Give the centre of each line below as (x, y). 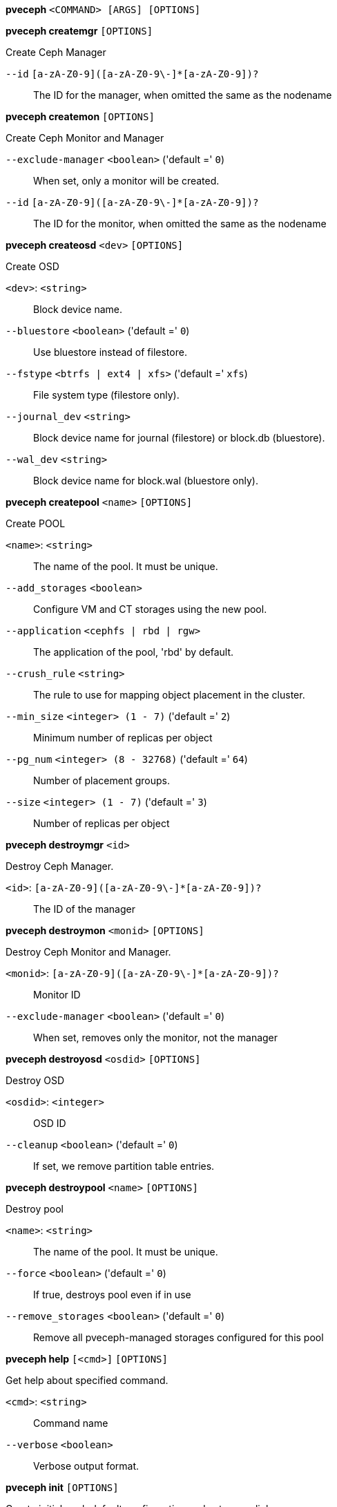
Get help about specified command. (87, 1380)
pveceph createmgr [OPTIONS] (79, 31)
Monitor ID (57, 995)
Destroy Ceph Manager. (60, 866)
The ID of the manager (84, 909)
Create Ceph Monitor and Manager (85, 138)
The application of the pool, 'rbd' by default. (134, 652)
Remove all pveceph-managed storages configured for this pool (179, 1337)
